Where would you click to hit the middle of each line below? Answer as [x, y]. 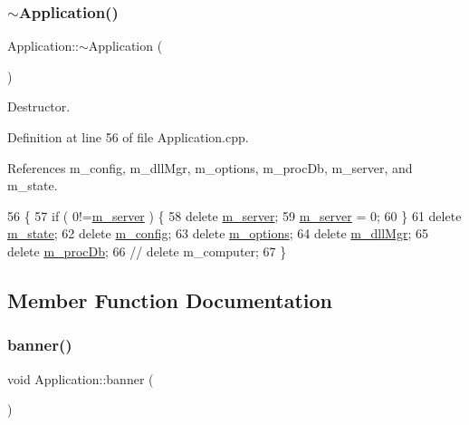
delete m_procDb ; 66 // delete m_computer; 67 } [147, 251]
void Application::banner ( [81, 378]
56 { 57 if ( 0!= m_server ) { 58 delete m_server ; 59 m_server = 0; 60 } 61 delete [234, 215]
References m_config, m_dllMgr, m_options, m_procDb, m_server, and [210, 167]
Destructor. [39, 106]
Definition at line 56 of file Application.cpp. [128, 137]
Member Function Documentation [170, 299]
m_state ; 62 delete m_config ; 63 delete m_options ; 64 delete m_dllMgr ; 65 [218, 233]
